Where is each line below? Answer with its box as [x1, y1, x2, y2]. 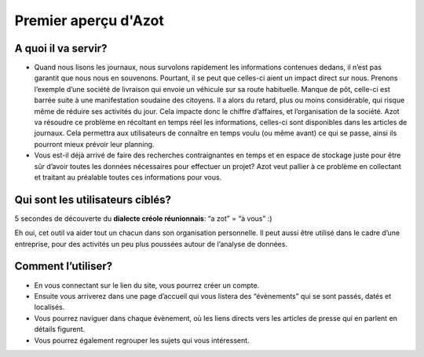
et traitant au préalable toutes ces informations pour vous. [34, 172, 222, 182]
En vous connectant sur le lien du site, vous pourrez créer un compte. [34, 280, 260, 290]
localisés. [34, 303, 65, 312]
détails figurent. [34, 325, 86, 334]
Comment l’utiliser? [14, 259, 113, 273]
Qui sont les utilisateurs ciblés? [14, 193, 172, 206]
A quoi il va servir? [14, 42, 108, 55]
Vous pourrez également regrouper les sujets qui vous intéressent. [34, 335, 250, 345]
